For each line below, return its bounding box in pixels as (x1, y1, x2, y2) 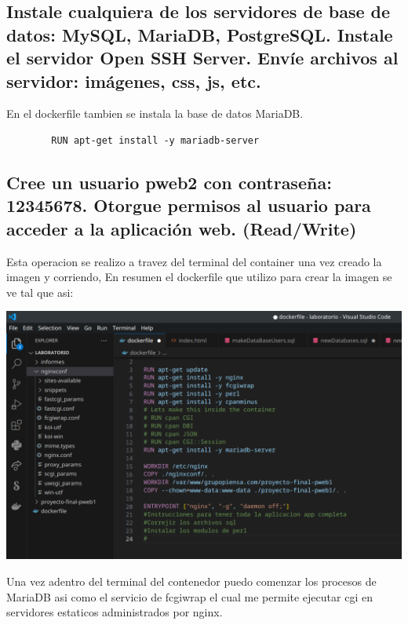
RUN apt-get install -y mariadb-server (51, 134, 260, 146)
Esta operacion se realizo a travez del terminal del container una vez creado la (6, 253, 382, 269)
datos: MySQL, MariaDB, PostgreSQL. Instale (6, 22, 393, 46)
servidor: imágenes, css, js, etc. (6, 68, 261, 93)
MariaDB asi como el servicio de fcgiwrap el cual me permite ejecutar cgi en (6, 588, 373, 605)
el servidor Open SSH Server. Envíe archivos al (6, 46, 399, 70)
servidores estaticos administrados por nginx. (6, 604, 223, 620)
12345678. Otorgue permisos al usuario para (6, 193, 371, 217)
